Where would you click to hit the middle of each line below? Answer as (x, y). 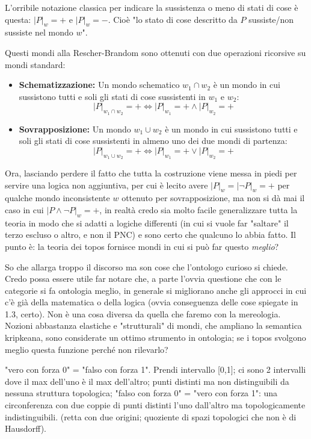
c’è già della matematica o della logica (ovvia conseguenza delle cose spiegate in (152, 302)
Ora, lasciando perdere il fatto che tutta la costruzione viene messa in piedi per (151, 173)
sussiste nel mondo (39, 32)
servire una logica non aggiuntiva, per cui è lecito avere (106, 185)
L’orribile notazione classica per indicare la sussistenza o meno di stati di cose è (152, 7)
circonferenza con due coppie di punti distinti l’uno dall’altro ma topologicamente (155, 405)
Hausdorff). (26, 428)
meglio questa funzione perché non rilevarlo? (87, 349)
